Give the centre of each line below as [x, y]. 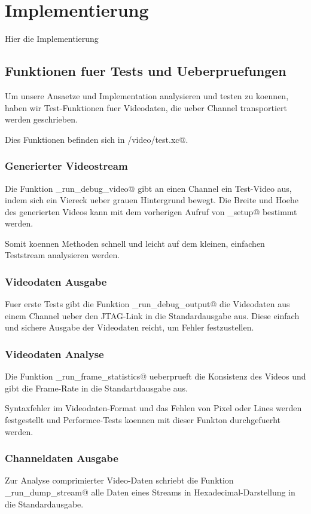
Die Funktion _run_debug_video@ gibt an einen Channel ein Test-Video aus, [148, 188]
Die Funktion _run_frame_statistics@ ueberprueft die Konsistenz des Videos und [155, 376]
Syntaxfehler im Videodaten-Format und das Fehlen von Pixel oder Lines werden [153, 408]
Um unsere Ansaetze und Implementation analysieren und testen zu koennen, [147, 95]
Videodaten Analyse [54, 354]
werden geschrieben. [41, 119]
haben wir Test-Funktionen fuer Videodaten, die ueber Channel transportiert [146, 107]
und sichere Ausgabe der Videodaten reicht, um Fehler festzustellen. [129, 327]
